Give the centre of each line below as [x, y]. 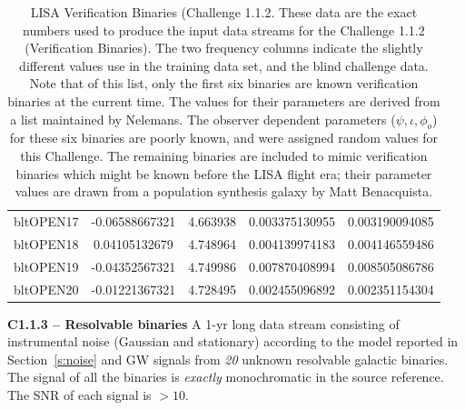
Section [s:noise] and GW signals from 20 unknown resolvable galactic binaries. [228, 359]
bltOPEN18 [46, 243]
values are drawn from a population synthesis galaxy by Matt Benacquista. [224, 191]
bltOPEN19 [46, 266]
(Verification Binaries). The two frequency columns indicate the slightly [224, 48]
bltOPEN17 [46, 220]
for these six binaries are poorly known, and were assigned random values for [224, 138]
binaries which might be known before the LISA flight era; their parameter [224, 173]
